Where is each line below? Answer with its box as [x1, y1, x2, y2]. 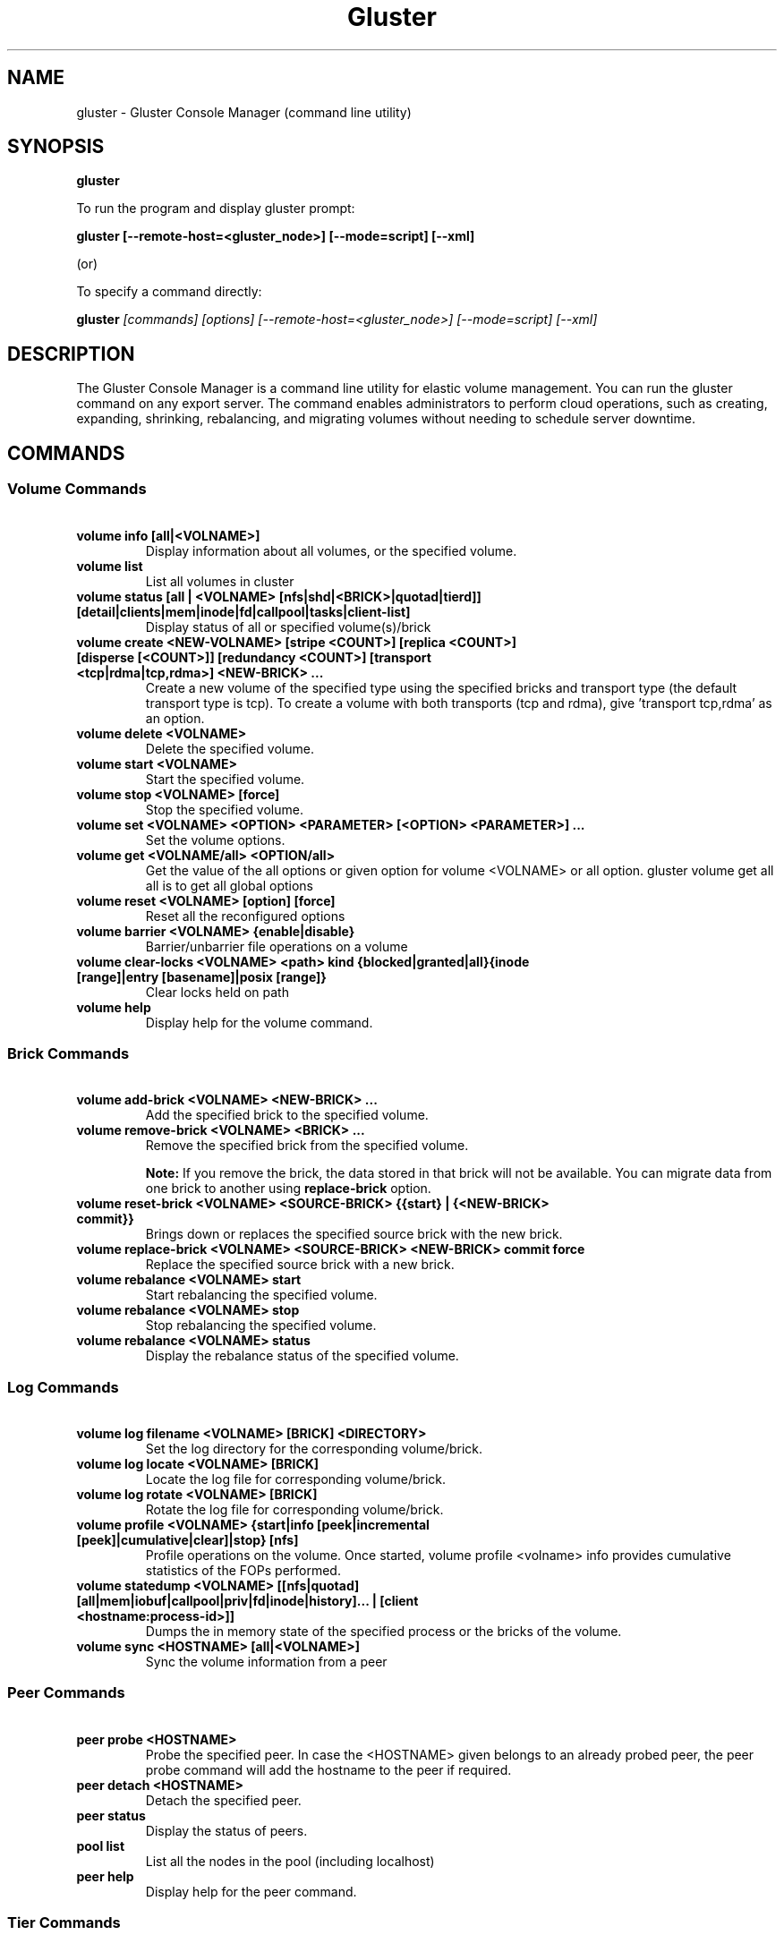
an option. [145, 710, 205, 726]
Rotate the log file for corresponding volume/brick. [145, 1502, 444, 1517]
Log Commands [7, 1377, 119, 1396]
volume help [76, 999, 151, 1015]
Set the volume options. [145, 831, 285, 848]
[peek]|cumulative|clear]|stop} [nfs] [76, 1532, 299, 1547]
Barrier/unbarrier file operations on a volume [145, 938, 408, 954]
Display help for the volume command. [145, 1014, 373, 1030]
